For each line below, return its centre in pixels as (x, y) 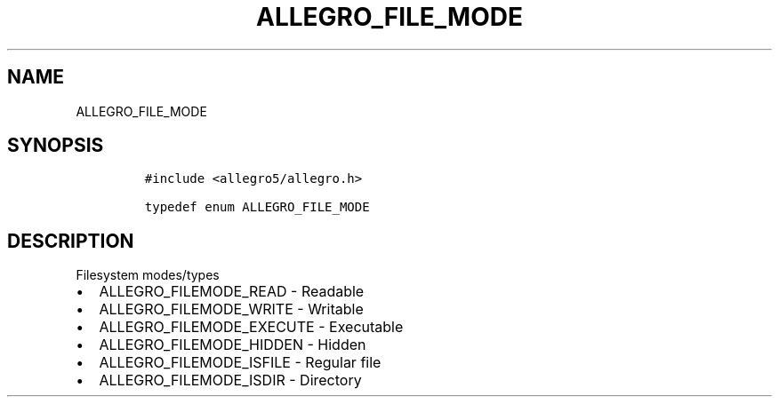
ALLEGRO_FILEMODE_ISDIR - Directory (230, 380)
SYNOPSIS (56, 146)
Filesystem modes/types (148, 275)
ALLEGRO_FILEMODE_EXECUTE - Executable (251, 327)
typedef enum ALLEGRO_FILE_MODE (257, 207)
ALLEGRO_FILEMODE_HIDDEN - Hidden (233, 345)
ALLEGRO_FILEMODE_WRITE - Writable (231, 309)
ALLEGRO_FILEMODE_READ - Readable (232, 292)
